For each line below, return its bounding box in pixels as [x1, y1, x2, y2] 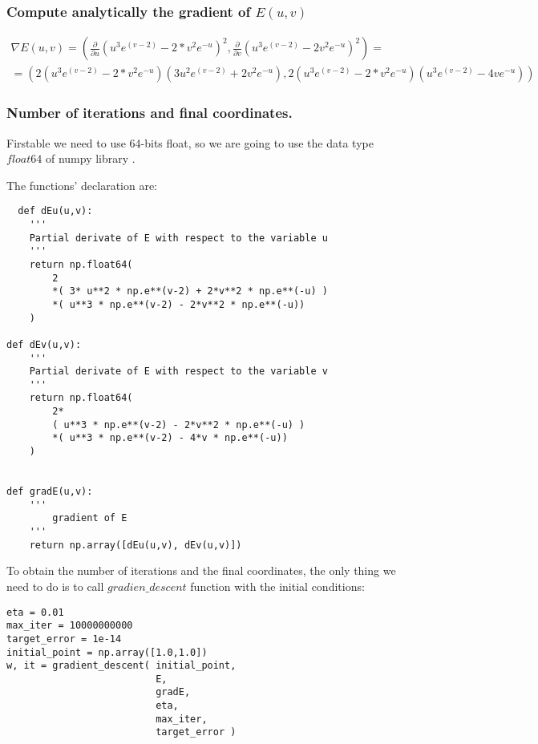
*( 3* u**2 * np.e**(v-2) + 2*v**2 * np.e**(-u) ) [52, 285, 328, 297]
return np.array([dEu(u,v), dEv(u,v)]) [29, 539, 242, 551]
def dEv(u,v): [6, 338, 82, 350]
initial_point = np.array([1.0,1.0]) [6, 646, 208, 658]
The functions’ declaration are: [6, 176, 158, 193]
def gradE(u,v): [6, 486, 93, 498]
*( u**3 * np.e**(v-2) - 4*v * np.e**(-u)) [52, 432, 288, 444]
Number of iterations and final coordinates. [6, 103, 293, 123]
